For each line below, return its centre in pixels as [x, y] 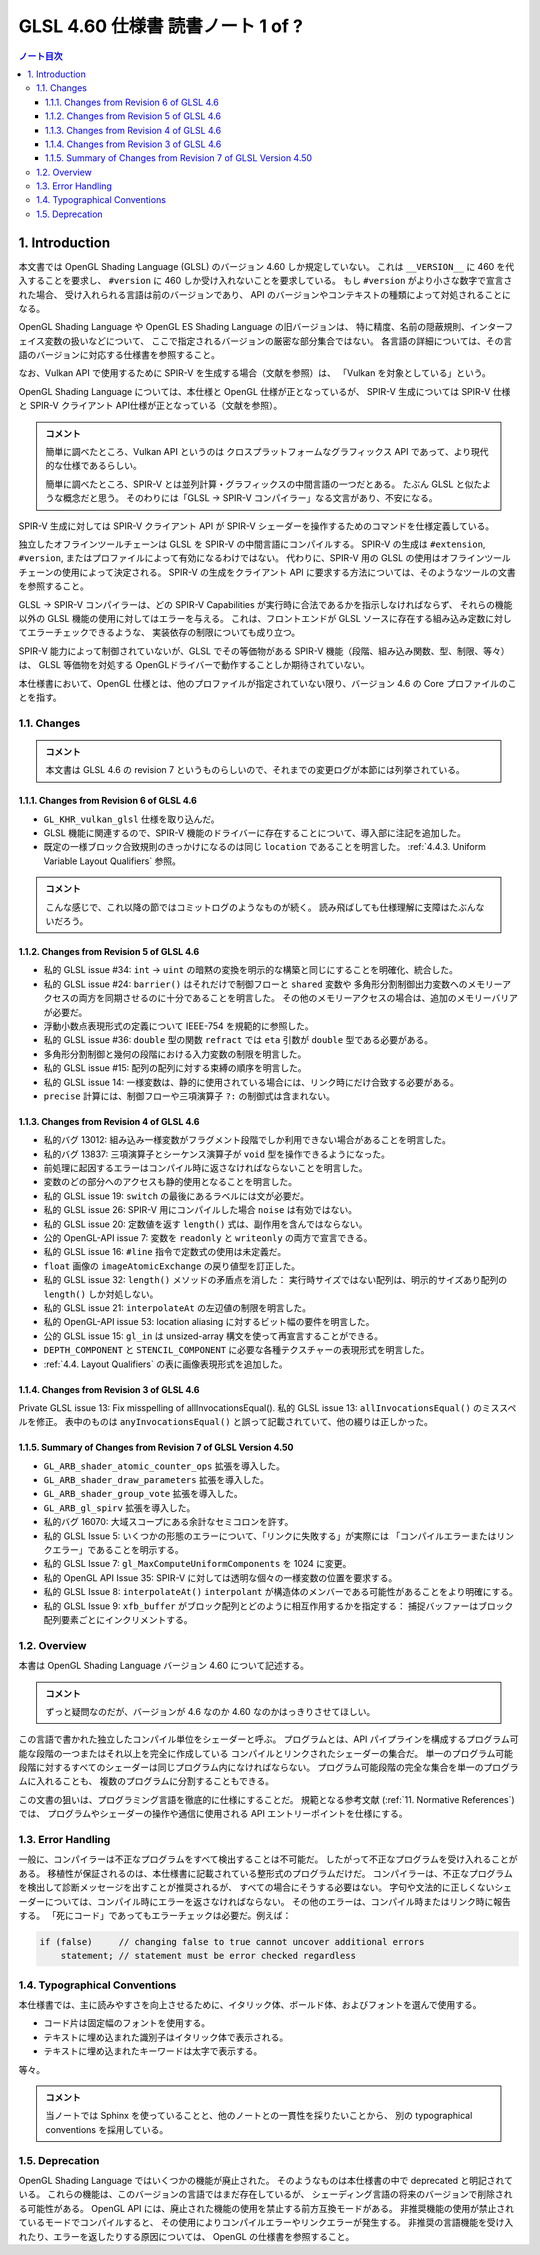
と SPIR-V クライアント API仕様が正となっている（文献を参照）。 [150, 406]
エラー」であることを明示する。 [117, 1550]
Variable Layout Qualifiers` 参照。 [112, 861]
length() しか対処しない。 [101, 1294]
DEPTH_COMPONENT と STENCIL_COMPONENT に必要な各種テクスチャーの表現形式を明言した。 [236, 1350]
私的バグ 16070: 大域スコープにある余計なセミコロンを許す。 [168, 1522]
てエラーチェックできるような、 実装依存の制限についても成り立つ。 [159, 632]
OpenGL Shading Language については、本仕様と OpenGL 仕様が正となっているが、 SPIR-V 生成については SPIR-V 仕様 [264, 391]
